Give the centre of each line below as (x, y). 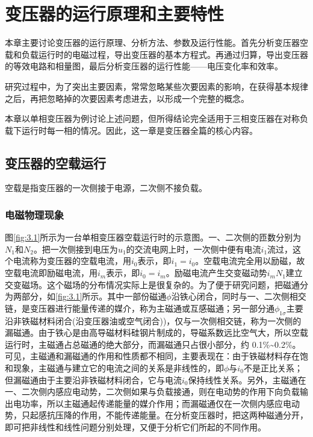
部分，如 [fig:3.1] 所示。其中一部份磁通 (94, 296)
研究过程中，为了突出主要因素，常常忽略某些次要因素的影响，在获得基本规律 (156, 86)
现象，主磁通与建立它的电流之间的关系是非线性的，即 (118, 368)
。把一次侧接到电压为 (76, 249)
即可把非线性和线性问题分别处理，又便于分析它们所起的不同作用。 (135, 427)
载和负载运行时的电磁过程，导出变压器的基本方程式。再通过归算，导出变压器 (156, 54)
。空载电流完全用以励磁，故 (250, 261)
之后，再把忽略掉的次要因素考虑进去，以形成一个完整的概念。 (127, 98)
